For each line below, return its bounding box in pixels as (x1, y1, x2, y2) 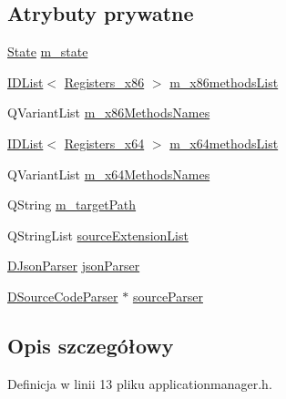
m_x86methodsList (169, 72, 279, 91)
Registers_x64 (64, 133, 145, 152)
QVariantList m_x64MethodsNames (7, 164, 210, 183)
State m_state (7, 42, 88, 61)
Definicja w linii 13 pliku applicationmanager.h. (7, 373, 272, 393)
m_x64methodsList (169, 133, 279, 152)
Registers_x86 (64, 72, 145, 91)
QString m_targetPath (7, 195, 137, 214)
